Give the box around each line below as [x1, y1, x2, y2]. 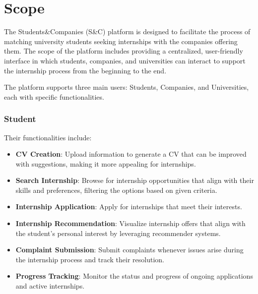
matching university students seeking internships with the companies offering [4, 36, 238, 46]
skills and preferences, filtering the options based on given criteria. [15, 184, 217, 195]
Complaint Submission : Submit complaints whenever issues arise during [15, 244, 244, 255]
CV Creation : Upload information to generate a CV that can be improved [15, 149, 247, 159]
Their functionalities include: [4, 132, 92, 142]
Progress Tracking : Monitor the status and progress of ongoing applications [15, 271, 253, 281]
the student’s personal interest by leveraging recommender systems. [15, 228, 221, 238]
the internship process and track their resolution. [15, 254, 164, 264]
